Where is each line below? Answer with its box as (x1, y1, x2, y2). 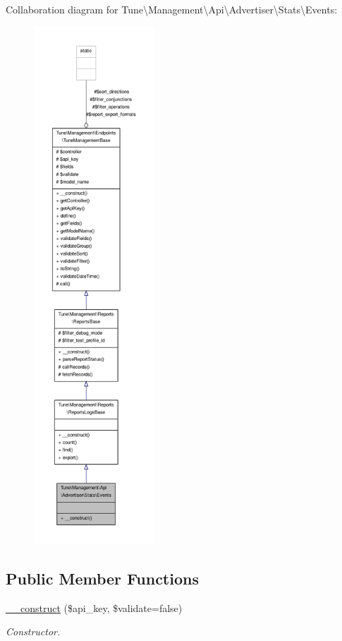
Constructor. (6, 624, 61, 639)
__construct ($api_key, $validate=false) (6, 600, 183, 615)
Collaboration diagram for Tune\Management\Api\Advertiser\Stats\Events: (6, 2, 338, 16)
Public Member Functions (6, 567, 199, 589)
